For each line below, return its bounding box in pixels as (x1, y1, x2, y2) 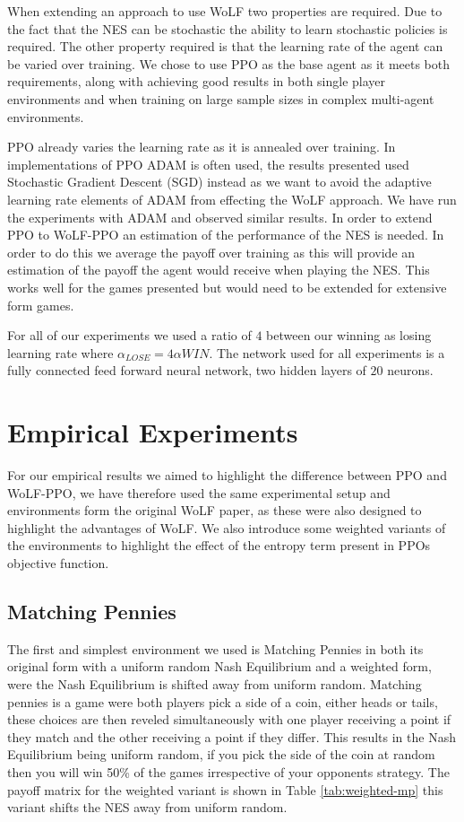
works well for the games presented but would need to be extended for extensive (7, 277, 447, 296)
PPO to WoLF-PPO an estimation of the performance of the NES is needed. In (7, 225, 444, 244)
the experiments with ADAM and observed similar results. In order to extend (7, 207, 433, 226)
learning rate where (7, 343, 114, 362)
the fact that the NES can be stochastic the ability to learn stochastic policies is (7, 19, 448, 38)
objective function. (7, 553, 109, 572)
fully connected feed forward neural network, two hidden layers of (7, 361, 366, 380)
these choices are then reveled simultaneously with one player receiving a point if (7, 710, 451, 729)
